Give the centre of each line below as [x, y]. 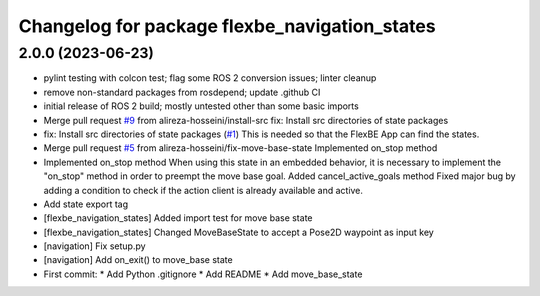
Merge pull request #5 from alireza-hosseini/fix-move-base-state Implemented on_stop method [240, 148]
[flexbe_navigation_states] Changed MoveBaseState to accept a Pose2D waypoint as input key [238, 232]
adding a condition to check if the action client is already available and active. [203, 190]
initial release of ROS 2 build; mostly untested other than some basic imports [201, 106]
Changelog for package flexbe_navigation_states [227, 26]
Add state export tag [86, 204]
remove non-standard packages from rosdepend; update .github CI [182, 92]
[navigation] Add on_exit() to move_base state [138, 260]
